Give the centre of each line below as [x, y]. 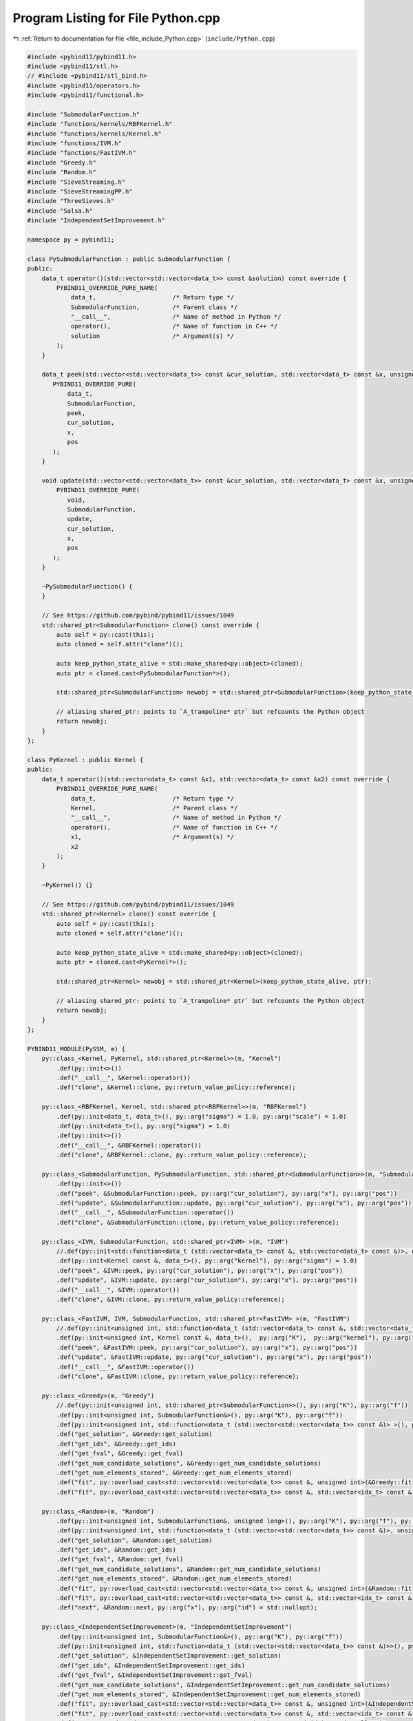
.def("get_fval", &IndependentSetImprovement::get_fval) [154, 1675]
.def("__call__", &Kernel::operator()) [123, 1078]
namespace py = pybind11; [71, 240]
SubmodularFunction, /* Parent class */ [154, 307]
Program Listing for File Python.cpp [116, 18]
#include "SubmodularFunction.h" [84, 114]
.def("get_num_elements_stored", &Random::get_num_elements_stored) [174, 1579]
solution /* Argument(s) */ [152, 336]
